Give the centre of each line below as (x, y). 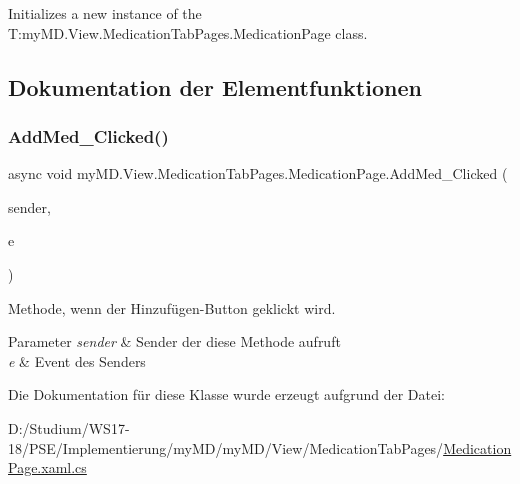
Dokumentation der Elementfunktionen (215, 86)
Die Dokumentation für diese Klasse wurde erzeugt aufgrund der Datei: (226, 394)
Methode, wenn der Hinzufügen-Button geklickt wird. (172, 307)
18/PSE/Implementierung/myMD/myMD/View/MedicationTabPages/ (226, 447)
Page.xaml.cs (47, 467)
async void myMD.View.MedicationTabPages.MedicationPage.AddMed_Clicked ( (258, 173)
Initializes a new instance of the (105, 13)
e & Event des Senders (77, 360)
